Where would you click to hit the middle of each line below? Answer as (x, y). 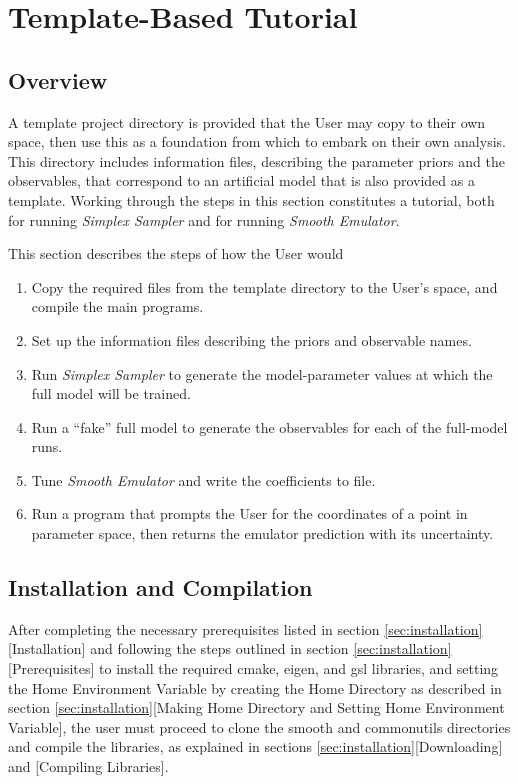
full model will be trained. (111, 393)
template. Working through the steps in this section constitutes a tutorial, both (251, 199)
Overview (58, 79)
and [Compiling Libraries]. (88, 766)
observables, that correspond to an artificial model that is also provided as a (241, 180)
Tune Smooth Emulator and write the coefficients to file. (203, 479)
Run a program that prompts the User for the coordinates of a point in (249, 513)
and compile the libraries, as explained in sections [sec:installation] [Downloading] (255, 746)
